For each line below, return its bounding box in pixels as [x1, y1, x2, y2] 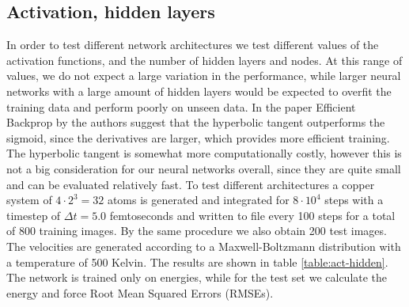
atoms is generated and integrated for [107, 191, 290, 208]
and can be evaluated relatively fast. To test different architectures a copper [6, 176, 375, 192]
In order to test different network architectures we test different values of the [6, 36, 379, 53]
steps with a [324, 191, 384, 208]
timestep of [6, 207, 61, 223]
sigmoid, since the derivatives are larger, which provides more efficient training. [6, 129, 390, 146]
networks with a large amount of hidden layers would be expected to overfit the [6, 82, 392, 99]
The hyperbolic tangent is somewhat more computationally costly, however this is [6, 145, 402, 161]
